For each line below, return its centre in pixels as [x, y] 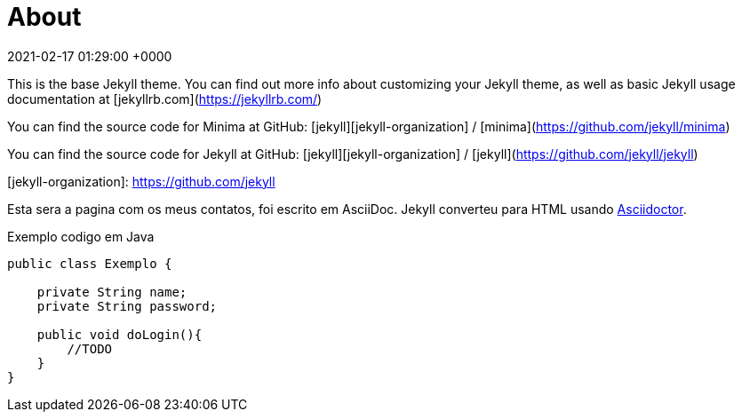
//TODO [90, 348]
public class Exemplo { [90, 263]
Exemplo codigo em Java [81, 236]
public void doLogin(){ [120, 334]
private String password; [127, 306]
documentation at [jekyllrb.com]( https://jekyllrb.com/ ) [165, 99]
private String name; [112, 292]
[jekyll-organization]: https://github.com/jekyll [141, 181]
